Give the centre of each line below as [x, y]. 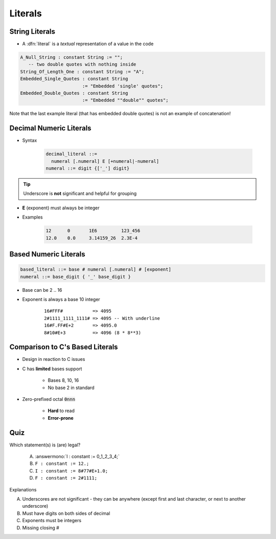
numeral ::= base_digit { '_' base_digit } [76, 277]
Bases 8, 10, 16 [63, 380]
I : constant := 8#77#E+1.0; [72, 471]
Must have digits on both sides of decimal [66, 513]
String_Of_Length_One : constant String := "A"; [82, 71]
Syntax [30, 140]
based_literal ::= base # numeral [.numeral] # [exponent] [96, 269]
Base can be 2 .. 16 [42, 290]
